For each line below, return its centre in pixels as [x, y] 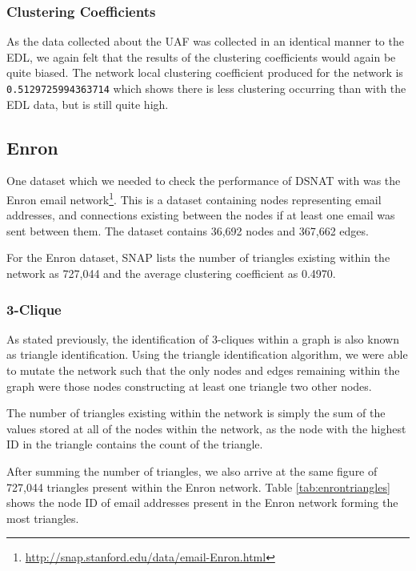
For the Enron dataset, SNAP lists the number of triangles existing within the [198, 257]
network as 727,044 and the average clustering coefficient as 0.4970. [171, 273]
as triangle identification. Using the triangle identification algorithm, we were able [207, 354]
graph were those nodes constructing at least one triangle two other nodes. [189, 386]
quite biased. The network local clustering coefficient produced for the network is [205, 72]
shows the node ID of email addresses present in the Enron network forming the [202, 503]
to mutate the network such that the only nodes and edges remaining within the [203, 370]
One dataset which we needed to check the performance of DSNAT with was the [204, 181]
